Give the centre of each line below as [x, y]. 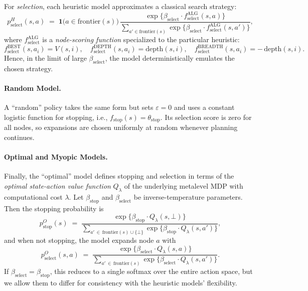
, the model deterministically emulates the [170, 58]
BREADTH [210, 46]
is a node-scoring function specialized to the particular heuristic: [141, 39]
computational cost [33, 196]
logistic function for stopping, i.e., [56, 117]
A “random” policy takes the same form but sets [79, 107]
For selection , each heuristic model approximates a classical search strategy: [120, 6]
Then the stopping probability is [54, 208]
